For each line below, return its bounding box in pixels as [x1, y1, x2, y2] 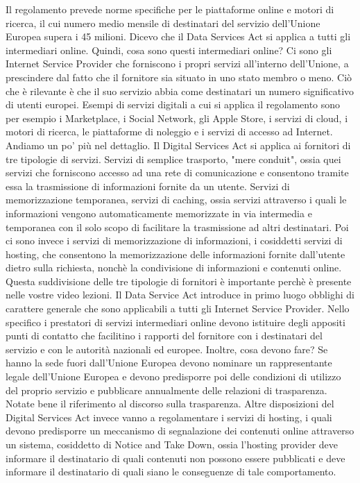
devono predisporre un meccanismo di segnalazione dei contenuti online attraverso [6, 423, 354, 438]
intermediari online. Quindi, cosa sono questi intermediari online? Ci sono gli [6, 42, 332, 57]
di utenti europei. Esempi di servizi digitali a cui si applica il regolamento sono [6, 97, 341, 112]
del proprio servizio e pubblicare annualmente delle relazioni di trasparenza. [6, 382, 327, 397]
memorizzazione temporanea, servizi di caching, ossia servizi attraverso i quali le [6, 192, 347, 207]
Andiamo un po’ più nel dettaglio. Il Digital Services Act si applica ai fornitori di [6, 137, 351, 152]
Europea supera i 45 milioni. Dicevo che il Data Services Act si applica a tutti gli [6, 29, 351, 44]
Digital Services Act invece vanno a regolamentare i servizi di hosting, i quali [6, 409, 332, 424]
